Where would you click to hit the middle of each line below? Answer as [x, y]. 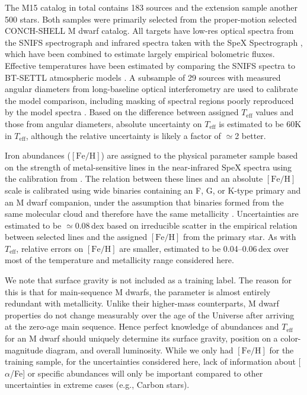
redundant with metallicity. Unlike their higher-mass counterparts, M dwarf [142, 303]
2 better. [250, 135]
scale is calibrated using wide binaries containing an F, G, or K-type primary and [153, 190]
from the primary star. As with [240, 237]
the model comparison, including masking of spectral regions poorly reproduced [149, 100]
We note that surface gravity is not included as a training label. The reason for [148, 280]
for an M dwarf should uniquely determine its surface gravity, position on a [141, 338]
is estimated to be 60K [260, 123]
